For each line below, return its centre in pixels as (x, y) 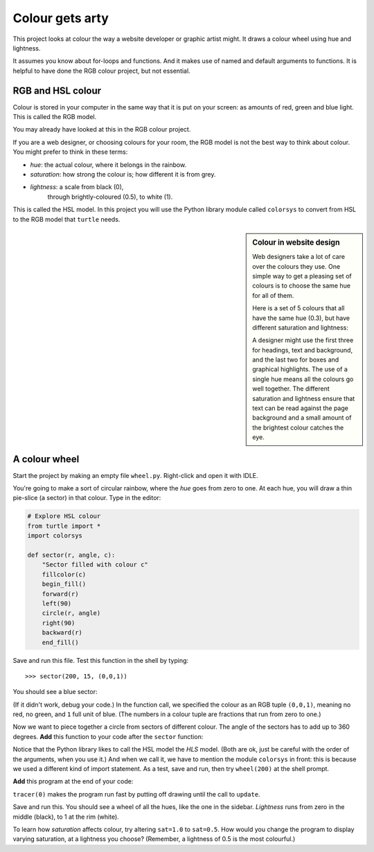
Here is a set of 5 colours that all (299, 308)
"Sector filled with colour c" (95, 565)
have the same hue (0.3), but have (301, 318)
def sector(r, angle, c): (71, 555)
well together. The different (291, 389)
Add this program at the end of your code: (73, 781)
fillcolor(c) (64, 574)
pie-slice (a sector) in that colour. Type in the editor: (87, 498)
